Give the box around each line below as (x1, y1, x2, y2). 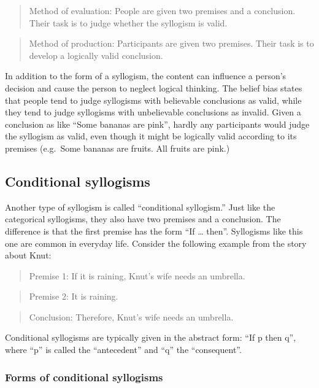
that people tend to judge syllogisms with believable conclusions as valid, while (5, 93, 302, 106)
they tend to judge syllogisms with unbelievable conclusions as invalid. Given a (5, 106, 301, 118)
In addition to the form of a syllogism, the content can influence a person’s (5, 69, 286, 82)
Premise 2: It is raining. (29, 290, 118, 303)
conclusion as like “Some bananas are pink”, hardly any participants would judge (5, 117, 310, 130)
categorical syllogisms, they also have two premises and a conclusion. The (5, 212, 281, 225)
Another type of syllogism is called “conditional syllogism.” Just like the (5, 200, 275, 213)
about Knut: (5, 249, 52, 262)
